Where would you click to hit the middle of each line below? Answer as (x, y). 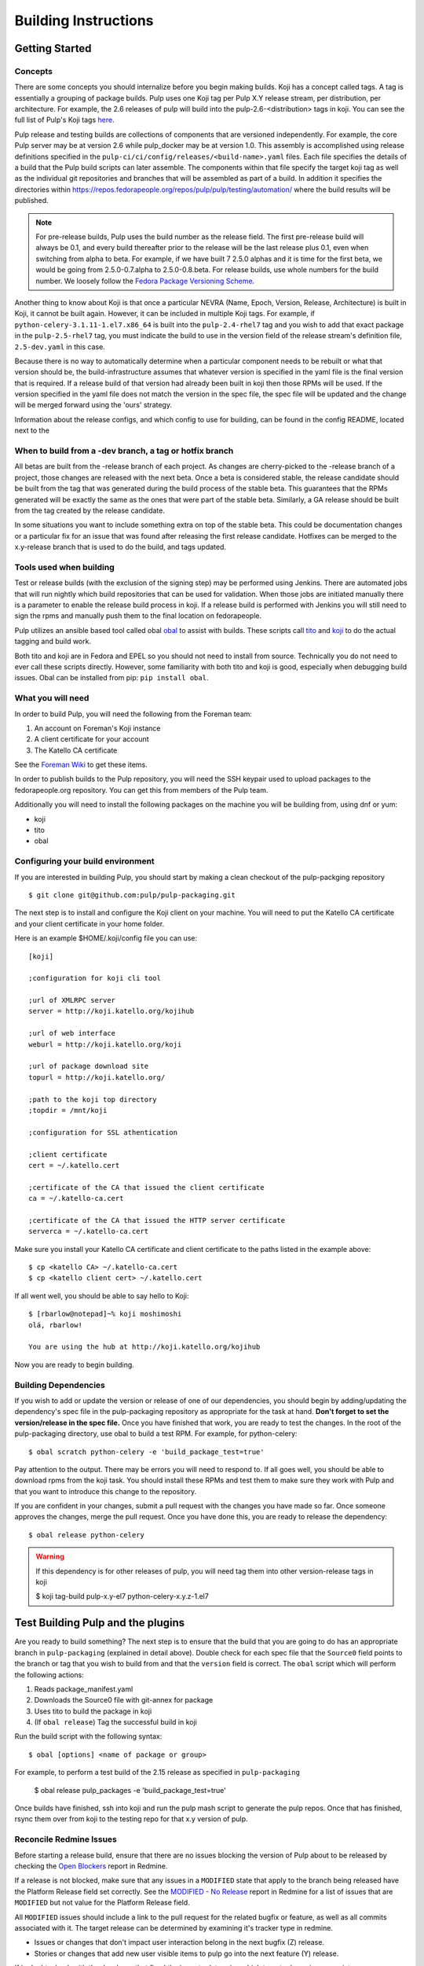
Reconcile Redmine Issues (66, 1839)
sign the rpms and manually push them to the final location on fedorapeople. (138, 616)
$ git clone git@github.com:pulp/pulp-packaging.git (132, 895)
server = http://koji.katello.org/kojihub (111, 1011)
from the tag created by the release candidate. (90, 510)
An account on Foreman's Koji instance (97, 728)
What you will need (52, 698)
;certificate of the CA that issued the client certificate (146, 1187)
